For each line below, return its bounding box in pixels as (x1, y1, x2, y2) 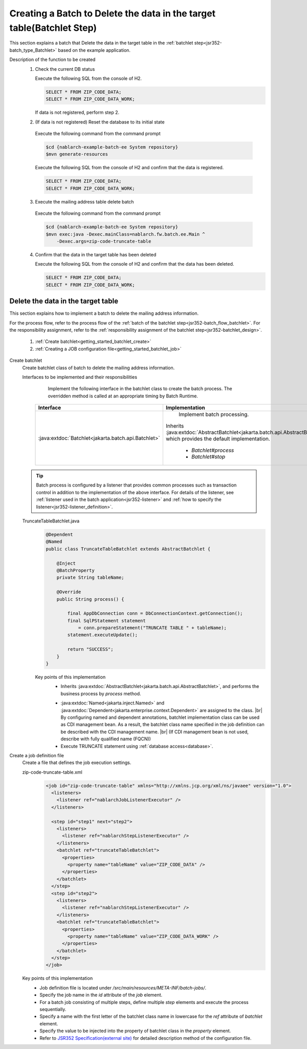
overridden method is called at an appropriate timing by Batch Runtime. (48, 393, 198, 399)
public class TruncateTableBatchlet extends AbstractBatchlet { (46, 546, 211, 552)
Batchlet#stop (191, 453, 226, 460)
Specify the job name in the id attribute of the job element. (39, 992, 163, 998)
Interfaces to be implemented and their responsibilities (22, 374, 138, 380)
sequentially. (39, 1006, 67, 1013)
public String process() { (56, 596, 125, 602)
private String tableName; (56, 575, 125, 580)
